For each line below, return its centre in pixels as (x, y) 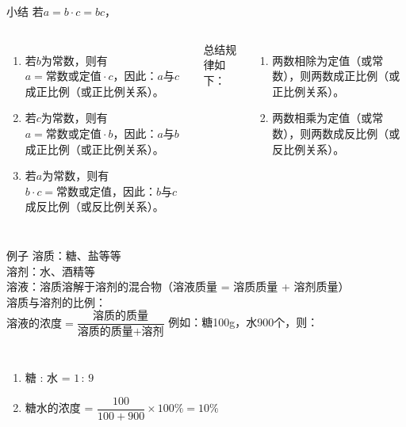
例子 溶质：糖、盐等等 (64, 255)
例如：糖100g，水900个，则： (243, 322)
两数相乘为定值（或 (322, 118)
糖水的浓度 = (59, 408)
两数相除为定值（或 (322, 60)
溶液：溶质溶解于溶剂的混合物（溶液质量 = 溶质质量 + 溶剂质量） (178, 286)
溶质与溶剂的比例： (56, 301)
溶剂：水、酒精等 (51, 271)
